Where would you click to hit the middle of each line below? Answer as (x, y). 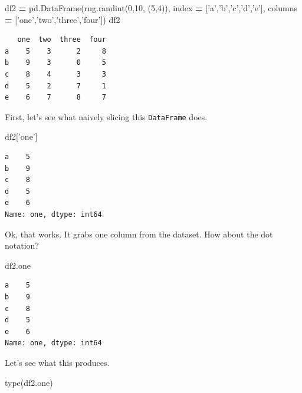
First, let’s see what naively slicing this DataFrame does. (106, 116)
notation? (22, 245)
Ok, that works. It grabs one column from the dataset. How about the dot (139, 234)
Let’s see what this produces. (57, 362)
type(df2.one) (29, 382)
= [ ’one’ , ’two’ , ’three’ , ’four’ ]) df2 (63, 19)
